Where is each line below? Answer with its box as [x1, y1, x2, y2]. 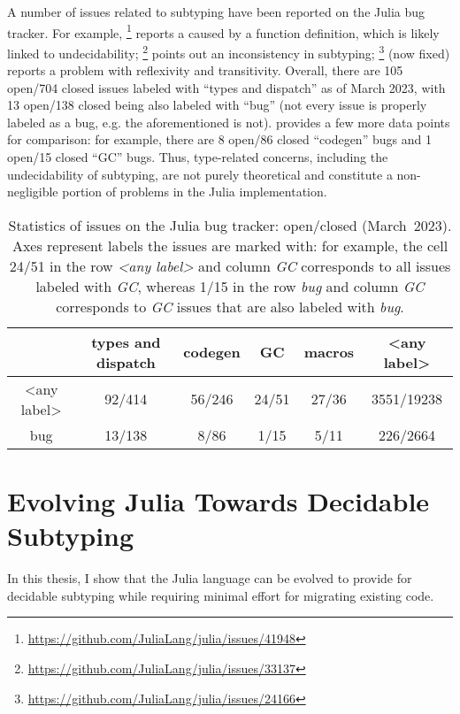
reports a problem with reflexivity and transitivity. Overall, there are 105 [7, 61, 403, 80]
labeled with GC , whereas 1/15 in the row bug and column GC [35, 275, 425, 296]
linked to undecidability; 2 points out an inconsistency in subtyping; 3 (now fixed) [7, 41, 450, 62]
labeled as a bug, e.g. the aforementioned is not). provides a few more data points [7, 112, 450, 131]
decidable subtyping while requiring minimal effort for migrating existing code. [7, 586, 434, 604]
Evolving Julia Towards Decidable [7, 483, 430, 519]
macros [303, 342, 355, 363]
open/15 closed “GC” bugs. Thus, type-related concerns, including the [7, 148, 388, 166]
